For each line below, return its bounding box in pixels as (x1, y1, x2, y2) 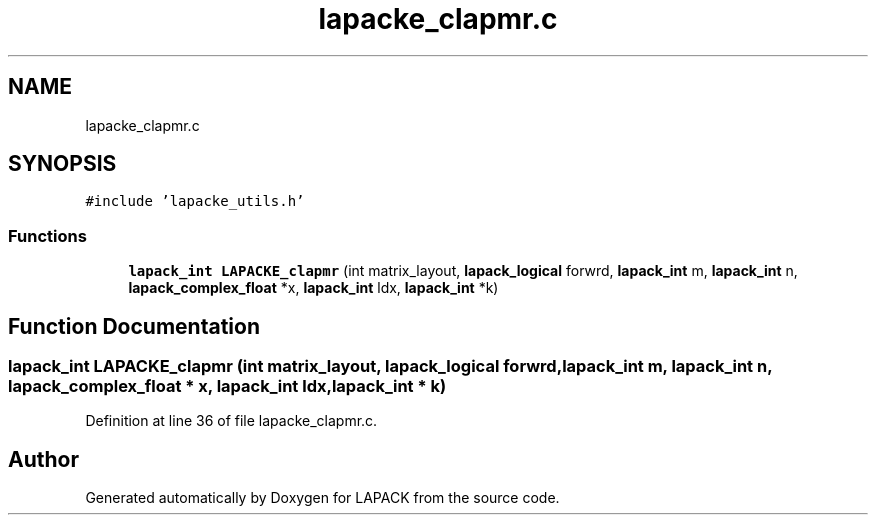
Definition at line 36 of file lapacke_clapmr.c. (85, 412, 378, 430)
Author (8, 446, 79, 472)
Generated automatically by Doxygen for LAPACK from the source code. (85, 489, 560, 507)
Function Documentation (8, 313, 260, 339)
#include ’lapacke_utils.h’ (85, 193, 305, 210)
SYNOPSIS (8, 151, 117, 177)
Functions (8, 225, 87, 246)
